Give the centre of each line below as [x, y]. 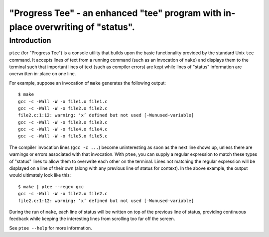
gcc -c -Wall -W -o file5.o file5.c [63, 136]
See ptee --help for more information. [51, 228]
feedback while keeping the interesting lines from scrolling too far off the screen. [92, 219]
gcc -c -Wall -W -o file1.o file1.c [63, 101]
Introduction [30, 40]
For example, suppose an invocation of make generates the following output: [88, 83]
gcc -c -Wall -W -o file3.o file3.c [63, 122]
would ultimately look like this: [40, 175]
